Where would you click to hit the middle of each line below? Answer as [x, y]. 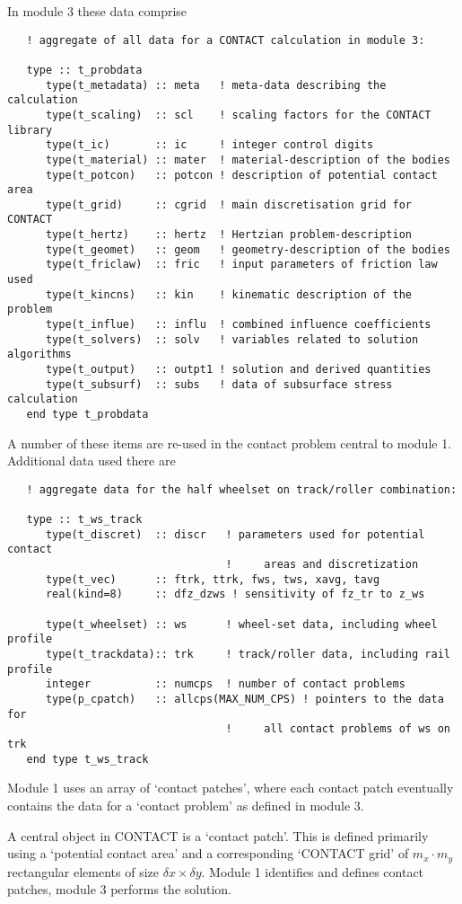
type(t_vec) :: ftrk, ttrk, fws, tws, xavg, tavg [213, 579]
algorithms [39, 355]
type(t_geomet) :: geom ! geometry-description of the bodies [248, 249]
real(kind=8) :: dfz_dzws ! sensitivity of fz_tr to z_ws [235, 594]
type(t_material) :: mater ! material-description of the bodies [248, 160]
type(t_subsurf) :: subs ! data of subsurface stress [219, 384]
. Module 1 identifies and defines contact [313, 871]
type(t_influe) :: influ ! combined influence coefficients [238, 325]
